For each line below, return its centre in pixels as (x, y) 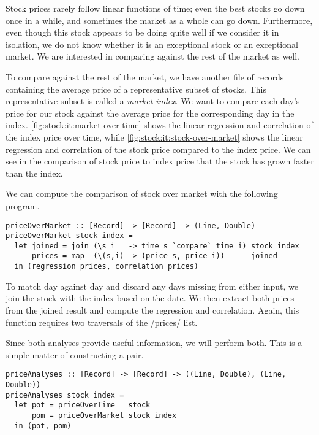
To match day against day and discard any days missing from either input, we (152, 286)
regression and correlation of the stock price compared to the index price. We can (158, 149)
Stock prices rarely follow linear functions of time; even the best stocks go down (155, 8)
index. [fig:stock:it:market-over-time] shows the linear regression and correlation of (159, 125)
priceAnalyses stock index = (65, 395)
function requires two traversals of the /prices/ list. (102, 322)
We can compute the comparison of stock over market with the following (142, 194)
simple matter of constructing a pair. (75, 354)
